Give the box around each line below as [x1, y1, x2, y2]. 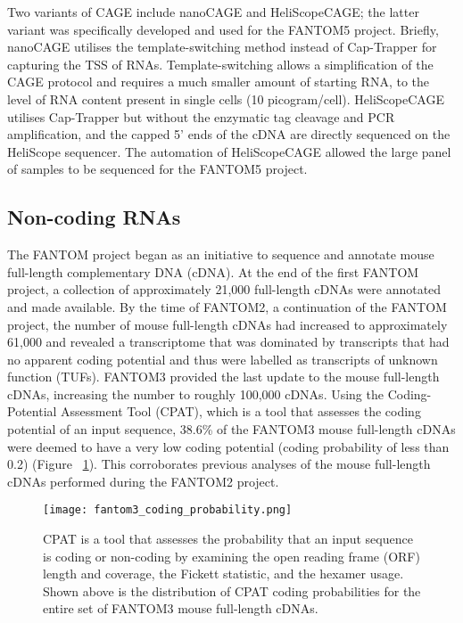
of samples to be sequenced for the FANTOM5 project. [7, 160, 308, 178]
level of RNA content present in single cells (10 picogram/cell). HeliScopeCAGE [7, 89, 444, 108]
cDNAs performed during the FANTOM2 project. [7, 471, 279, 490]
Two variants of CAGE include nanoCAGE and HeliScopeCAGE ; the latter [7, 3, 419, 20]
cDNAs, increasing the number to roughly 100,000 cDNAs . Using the [7, 384, 384, 403]
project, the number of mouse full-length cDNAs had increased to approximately [7, 315, 448, 333]
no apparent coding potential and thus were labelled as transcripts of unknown [7, 349, 438, 368]
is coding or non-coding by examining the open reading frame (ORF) [43, 546, 420, 565]
